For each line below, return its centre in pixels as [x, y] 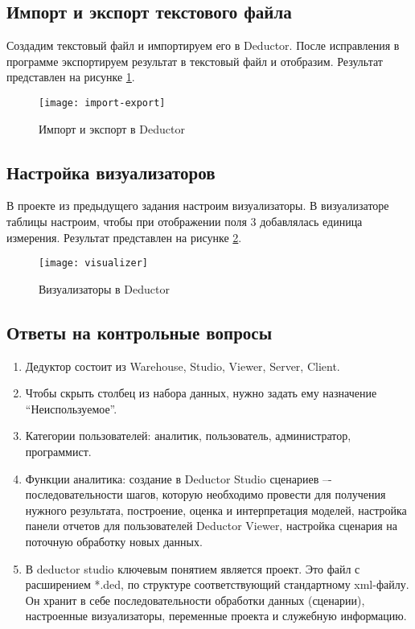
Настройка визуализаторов [111, 172]
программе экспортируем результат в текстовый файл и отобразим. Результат [195, 61]
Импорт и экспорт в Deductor [112, 128]
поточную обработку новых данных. [114, 542]
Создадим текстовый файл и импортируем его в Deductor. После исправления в [203, 45]
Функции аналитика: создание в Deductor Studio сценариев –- [179, 478]
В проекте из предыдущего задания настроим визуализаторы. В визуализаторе [198, 206]
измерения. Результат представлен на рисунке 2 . [124, 237]
